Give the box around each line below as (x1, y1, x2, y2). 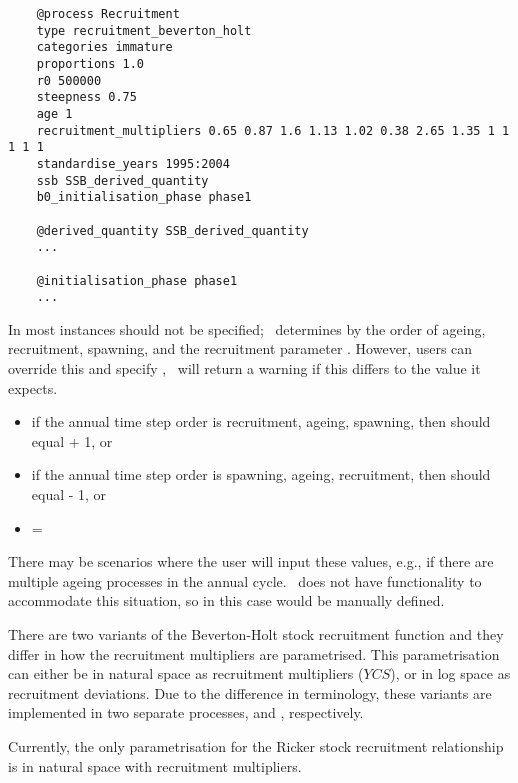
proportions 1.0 (36, 56, 145, 71)
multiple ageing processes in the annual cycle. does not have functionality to (8, 570, 482, 591)
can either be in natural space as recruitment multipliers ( (8, 663, 364, 684)
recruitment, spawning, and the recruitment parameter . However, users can (8, 338, 473, 359)
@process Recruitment (36, 7, 180, 21)
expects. (8, 377, 58, 398)
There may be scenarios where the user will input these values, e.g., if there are (8, 551, 494, 572)
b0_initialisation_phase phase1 (36, 190, 252, 205)
